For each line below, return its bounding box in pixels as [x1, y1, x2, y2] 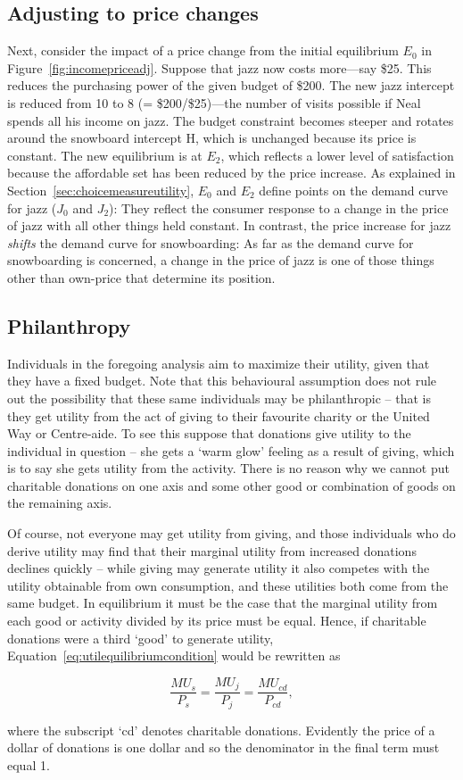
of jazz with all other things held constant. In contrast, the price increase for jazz [7, 216, 451, 235]
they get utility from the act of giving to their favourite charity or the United [7, 406, 430, 425]
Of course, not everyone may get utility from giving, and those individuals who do [7, 524, 456, 543]
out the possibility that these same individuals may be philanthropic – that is [7, 388, 431, 407]
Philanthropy [7, 311, 131, 339]
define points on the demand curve [259, 180, 449, 199]
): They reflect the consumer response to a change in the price [109, 198, 449, 217]
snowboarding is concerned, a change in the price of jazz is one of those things [7, 251, 434, 270]
